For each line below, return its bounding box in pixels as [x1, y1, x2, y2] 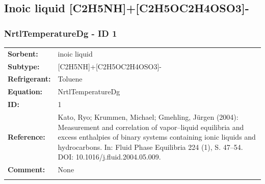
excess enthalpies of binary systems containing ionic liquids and [58, 132, 256, 142]
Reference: [8, 132, 45, 142]
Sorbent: [8, 48, 38, 59]
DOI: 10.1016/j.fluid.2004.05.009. [58, 151, 161, 162]
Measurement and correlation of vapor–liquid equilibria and [58, 121, 244, 132]
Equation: [8, 86, 43, 97]
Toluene [58, 73, 83, 84]
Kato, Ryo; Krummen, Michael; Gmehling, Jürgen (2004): [58, 111, 238, 122]
